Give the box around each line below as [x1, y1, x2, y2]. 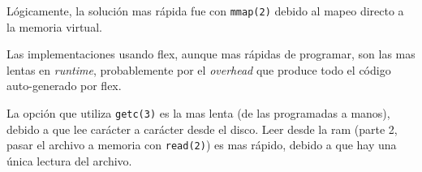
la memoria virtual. [6, 18, 102, 35]
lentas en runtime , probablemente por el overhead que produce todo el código [6, 61, 391, 78]
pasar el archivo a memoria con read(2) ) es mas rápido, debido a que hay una [6, 136, 397, 153]
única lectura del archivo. [6, 152, 132, 169]
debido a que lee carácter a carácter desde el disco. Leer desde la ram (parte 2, [6, 120, 398, 137]
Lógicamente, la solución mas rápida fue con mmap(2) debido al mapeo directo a [6, 2, 404, 19]
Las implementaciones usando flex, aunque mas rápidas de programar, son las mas [6, 45, 416, 62]
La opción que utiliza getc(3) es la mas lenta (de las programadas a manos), [6, 105, 390, 122]
